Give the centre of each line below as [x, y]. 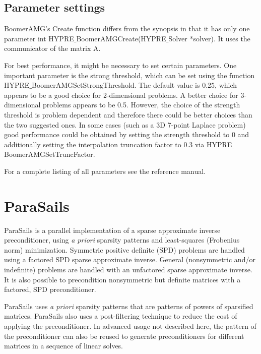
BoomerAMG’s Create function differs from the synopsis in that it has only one [127, 28]
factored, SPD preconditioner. [50, 289]
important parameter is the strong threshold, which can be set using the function [129, 75]
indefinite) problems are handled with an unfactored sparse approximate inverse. [128, 270]
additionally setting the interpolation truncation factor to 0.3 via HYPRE [118, 144]
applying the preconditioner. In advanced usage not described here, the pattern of [130, 326]
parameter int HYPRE [39, 38]
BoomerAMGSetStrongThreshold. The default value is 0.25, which [135, 85]
